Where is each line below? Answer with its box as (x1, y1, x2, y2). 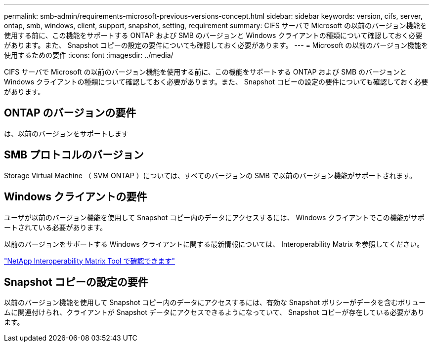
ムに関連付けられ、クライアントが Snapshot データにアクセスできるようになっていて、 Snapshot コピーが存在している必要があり (4, 308, 425, 317)
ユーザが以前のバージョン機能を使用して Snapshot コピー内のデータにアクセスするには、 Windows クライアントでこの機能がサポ (4, 213, 425, 222)
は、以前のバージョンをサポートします (4, 129, 129, 138)
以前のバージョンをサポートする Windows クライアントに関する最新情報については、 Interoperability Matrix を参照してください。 (4, 239, 424, 248)
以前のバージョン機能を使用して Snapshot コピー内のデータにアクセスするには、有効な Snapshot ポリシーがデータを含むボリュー (4, 298, 426, 307)
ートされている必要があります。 (4, 223, 107, 231)
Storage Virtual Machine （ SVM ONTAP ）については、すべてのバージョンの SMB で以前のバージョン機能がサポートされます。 (4, 171, 417, 180)
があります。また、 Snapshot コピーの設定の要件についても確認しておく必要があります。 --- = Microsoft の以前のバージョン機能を (4, 41, 429, 49)
